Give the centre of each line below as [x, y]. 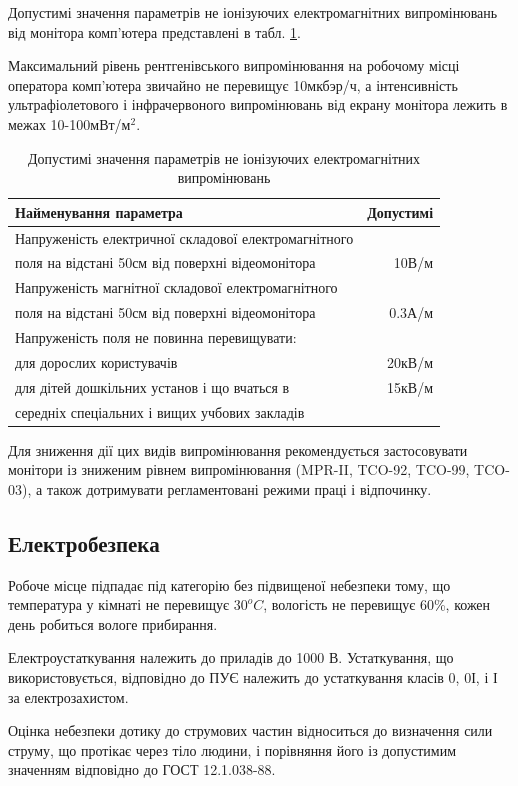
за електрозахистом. [68, 696]
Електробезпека [84, 542]
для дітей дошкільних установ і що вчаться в [152, 386]
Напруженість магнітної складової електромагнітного [176, 287]
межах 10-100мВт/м [69, 123]
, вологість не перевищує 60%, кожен [377, 604]
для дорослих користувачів [96, 361]
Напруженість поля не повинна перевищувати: [156, 336]
